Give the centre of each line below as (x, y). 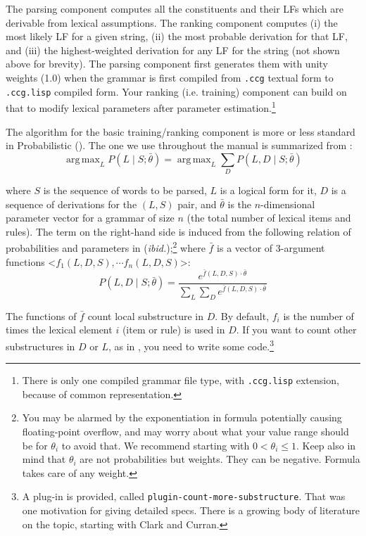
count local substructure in (145, 315)
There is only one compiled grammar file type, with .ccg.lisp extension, (181, 380)
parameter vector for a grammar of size (90, 218)
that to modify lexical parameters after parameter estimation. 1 (141, 107)
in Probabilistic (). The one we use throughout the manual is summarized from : (179, 145)
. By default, (242, 315)
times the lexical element (59, 330)
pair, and (197, 204)
